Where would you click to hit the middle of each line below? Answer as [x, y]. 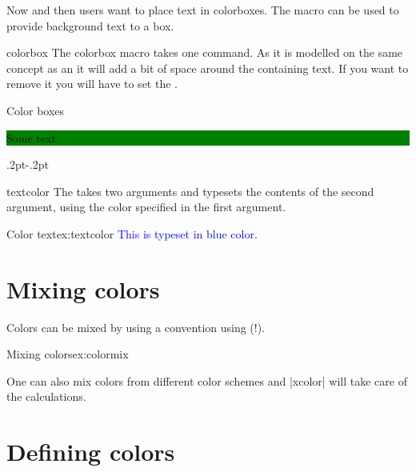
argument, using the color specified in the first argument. [146, 207]
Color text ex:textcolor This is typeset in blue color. [132, 233]
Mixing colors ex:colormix [68, 354]
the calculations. [46, 396]
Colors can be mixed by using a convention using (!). [136, 327]
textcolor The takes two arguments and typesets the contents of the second [190, 191]
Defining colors [91, 452]
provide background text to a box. [90, 25]
